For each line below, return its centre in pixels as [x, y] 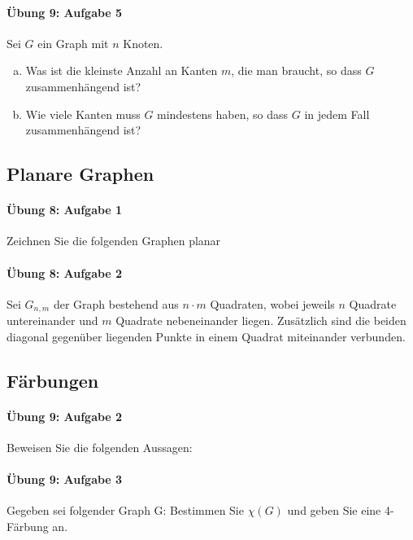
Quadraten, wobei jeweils [272, 303]
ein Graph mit [73, 43]
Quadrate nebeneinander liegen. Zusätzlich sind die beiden [261, 320]
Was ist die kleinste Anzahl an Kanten [122, 70]
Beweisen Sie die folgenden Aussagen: [100, 447]
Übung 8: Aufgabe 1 [65, 210]
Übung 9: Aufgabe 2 [65, 416]
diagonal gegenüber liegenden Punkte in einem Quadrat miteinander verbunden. [206, 336]
